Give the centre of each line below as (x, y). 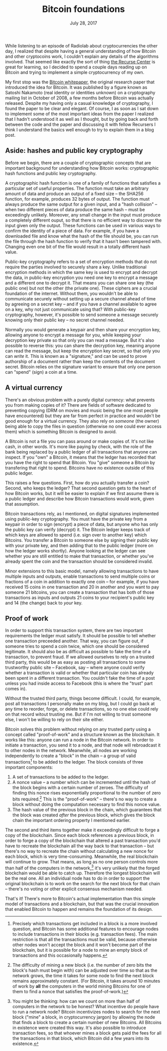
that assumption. (22, 504)
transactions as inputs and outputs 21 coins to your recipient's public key (80, 597)
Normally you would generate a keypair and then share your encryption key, (83, 329)
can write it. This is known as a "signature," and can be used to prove (76, 356)
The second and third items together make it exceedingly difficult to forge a (83, 830)
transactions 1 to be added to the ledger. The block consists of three (74, 762)
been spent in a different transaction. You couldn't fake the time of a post (80, 678)
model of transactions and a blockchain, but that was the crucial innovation (82, 904)
